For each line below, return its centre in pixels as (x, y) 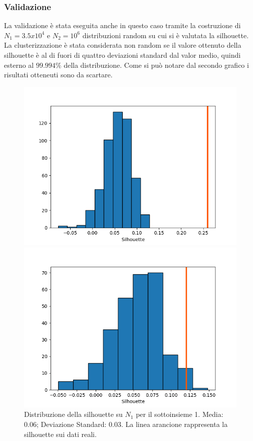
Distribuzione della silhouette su (73, 414)
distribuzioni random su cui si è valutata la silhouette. (166, 35)
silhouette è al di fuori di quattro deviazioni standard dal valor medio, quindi (122, 55)
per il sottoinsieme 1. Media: (180, 414)
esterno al (19, 65)
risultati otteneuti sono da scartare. (58, 75)
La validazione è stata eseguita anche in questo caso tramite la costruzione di (122, 25)
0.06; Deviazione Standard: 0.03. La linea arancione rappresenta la (126, 424)
